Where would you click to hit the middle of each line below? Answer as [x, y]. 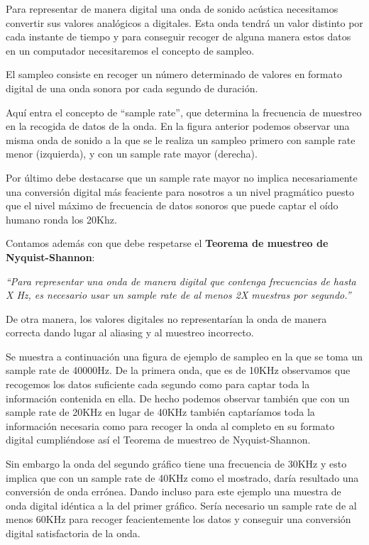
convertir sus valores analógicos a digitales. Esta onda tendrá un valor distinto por [184, 22]
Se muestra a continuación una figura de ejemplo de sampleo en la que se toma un [184, 356]
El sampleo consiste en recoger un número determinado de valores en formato [174, 74]
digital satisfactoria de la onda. [73, 533]
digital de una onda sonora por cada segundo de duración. [132, 88]
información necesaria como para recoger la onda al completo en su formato [170, 425]
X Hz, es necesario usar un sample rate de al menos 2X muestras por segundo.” [178, 295]
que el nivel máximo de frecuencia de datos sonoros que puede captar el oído [172, 205]
